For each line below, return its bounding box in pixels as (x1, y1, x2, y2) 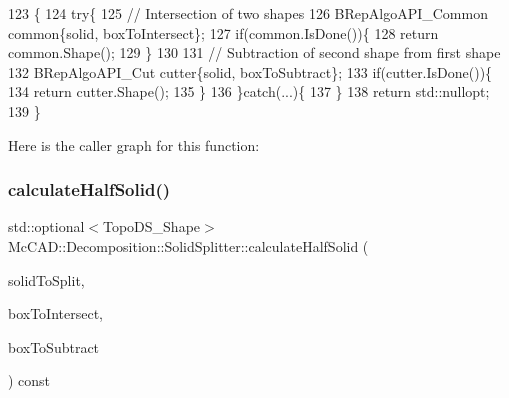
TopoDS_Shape (102, 216, 201, 237)
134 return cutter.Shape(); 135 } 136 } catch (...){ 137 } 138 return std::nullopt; (8, 81, 490, 102)
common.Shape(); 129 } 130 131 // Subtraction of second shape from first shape (8, 42, 501, 63)
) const (8, 370, 51, 391)
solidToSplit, (8, 269, 85, 290)
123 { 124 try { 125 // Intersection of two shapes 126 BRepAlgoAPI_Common (8, 3, 488, 23)
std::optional (8, 216, 85, 237)
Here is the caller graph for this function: (8, 134, 260, 155)
